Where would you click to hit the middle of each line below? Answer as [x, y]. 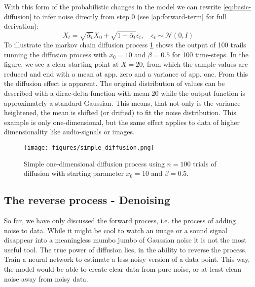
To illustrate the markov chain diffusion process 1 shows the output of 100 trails [125, 45]
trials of [205, 163]
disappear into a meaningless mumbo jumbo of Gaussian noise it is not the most [125, 240]
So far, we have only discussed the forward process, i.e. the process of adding [120, 221]
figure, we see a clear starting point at [61, 64]
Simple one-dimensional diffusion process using [94, 163]
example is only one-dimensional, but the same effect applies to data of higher [122, 122]
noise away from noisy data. [46, 278]
